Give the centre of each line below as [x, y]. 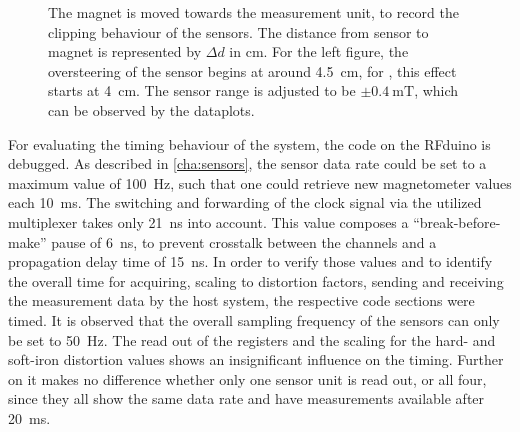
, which [436, 90]
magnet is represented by [125, 51]
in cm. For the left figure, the [319, 51]
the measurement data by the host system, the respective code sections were [241, 300]
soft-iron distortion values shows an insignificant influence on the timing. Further [256, 359]
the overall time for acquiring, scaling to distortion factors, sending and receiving [256, 280]
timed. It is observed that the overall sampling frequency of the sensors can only [254, 319]
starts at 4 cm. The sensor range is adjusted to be [202, 90]
